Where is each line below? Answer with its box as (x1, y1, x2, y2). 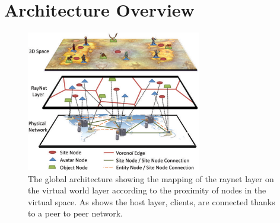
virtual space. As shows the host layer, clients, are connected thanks (28, 195, 275, 208)
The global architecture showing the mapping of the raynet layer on (28, 172, 274, 185)
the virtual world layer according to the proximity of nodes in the (28, 184, 266, 196)
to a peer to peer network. (28, 207, 123, 219)
